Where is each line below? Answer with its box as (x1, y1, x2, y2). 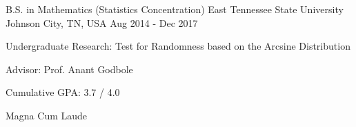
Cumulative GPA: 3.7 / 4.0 (6, 85, 120, 99)
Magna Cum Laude (6, 108, 88, 122)
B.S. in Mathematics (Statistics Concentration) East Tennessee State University (6, 2, 344, 16)
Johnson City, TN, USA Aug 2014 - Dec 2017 (6, 15, 198, 30)
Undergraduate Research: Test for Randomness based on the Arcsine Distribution (6, 39, 350, 53)
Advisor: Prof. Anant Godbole (6, 61, 133, 76)
